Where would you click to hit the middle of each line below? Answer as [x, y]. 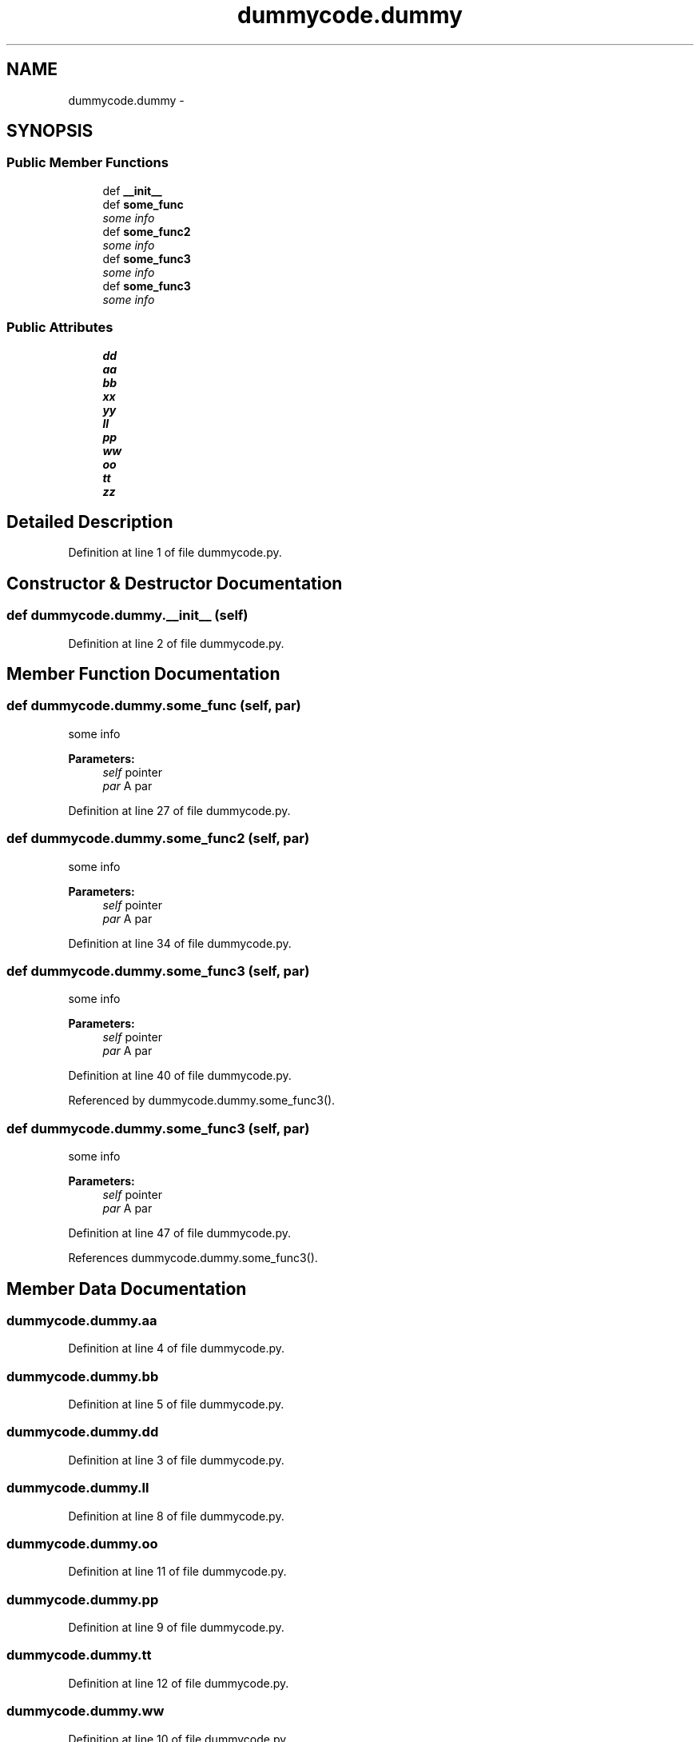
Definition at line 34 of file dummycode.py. [180, 943]
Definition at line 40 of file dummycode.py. [180, 1076]
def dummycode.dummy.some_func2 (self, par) [158, 839]
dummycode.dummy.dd [83, 1432]
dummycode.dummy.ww [86, 1711]
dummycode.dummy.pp [83, 1599]
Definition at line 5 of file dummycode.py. [176, 1404]
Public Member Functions [87, 163]
